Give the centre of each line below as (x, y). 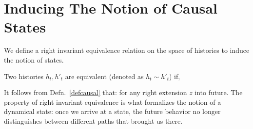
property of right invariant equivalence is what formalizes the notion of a (113, 102)
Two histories (24, 76)
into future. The (219, 92)
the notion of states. (34, 59)
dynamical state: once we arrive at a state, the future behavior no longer (112, 111)
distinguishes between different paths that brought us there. (93, 121)
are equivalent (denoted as (104, 76)
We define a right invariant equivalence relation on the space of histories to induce (127, 50)
